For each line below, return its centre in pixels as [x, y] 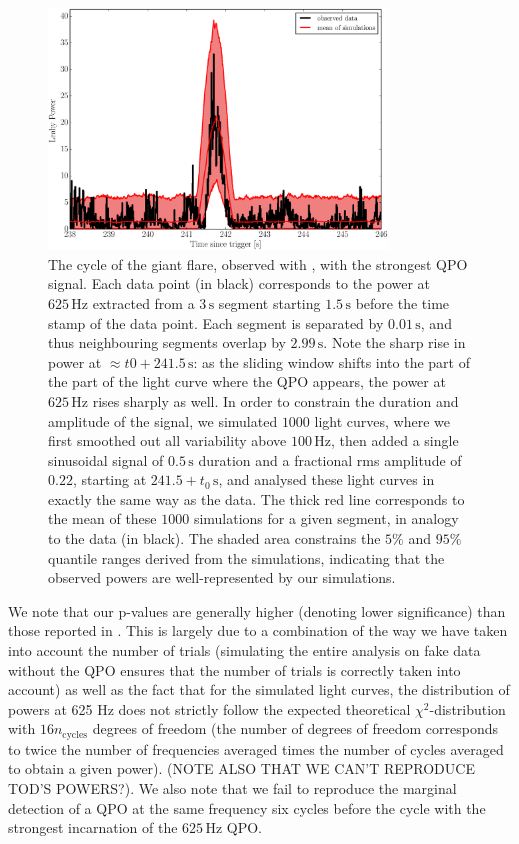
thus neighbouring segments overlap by [167, 342]
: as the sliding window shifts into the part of [331, 361]
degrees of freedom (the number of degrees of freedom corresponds [295, 728]
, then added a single [394, 440]
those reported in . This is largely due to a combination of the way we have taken [258, 630]
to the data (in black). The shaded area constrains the [214, 538]
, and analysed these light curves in [326, 479]
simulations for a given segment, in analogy [326, 518]
